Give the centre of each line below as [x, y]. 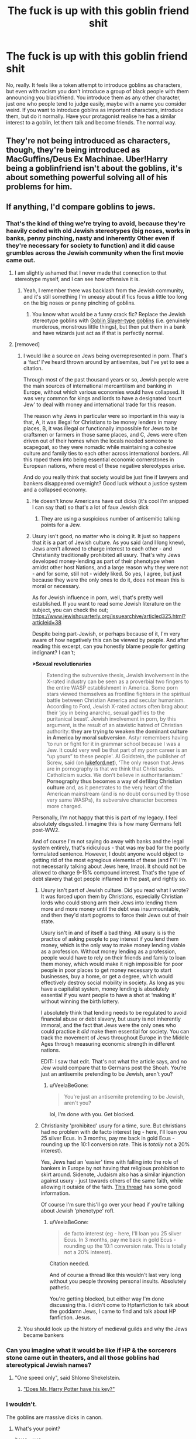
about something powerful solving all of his [87, 178]
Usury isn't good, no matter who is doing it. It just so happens [106, 536]
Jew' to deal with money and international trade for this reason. [100, 405]
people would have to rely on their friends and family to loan [113, 958]
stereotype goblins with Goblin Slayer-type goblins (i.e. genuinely [111, 320]
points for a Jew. [61, 525]
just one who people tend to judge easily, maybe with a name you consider [96, 103]
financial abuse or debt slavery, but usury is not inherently [111, 1019]
